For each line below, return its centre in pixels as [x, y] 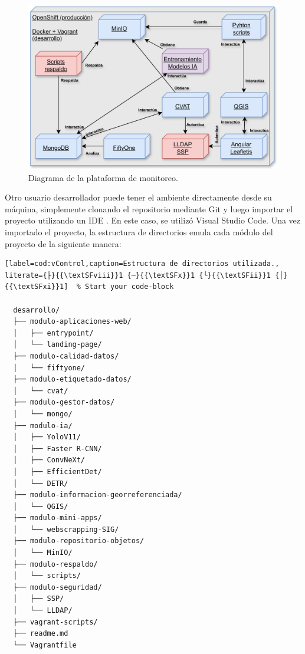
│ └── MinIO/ [43, 553]
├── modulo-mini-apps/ [58, 518]
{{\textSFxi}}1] [37, 287]
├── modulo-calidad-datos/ [66, 356]
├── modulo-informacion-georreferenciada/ [98, 495]
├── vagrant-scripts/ [55, 622]
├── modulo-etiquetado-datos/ [72, 379]
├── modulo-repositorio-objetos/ [79, 541]
